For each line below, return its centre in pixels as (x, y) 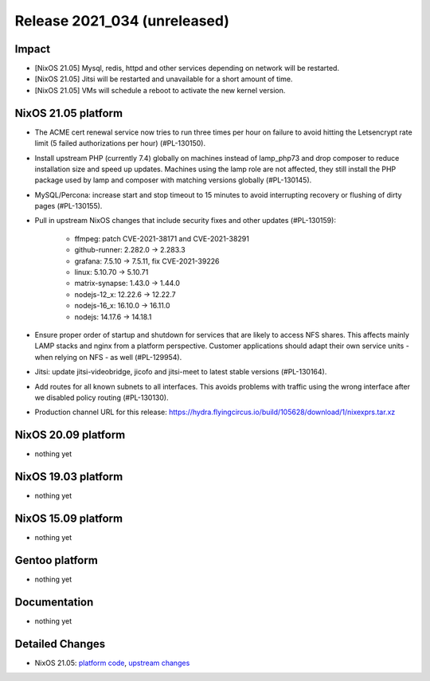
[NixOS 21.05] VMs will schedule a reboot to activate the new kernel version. (160, 90)
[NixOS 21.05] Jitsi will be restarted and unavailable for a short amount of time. (164, 79)
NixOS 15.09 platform (69, 518)
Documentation (54, 602)
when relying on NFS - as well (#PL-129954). (108, 357)
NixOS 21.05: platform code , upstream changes (112, 663)
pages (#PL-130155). (68, 206)
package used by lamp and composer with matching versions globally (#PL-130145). (173, 180)
